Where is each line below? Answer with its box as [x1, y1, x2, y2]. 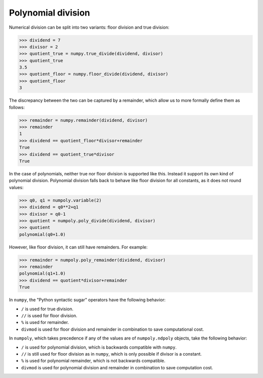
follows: [9, 104, 25, 110]
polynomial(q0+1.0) [19, 231, 66, 237]
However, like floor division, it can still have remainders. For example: [9, 244, 148, 250]
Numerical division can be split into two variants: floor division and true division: [9, 24, 170, 30]
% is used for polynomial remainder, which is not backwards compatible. [21, 358, 166, 364]
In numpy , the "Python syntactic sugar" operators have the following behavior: [9, 297, 166, 303]
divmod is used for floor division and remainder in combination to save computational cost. [21, 326, 204, 332]
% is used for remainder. [21, 320, 69, 325]
